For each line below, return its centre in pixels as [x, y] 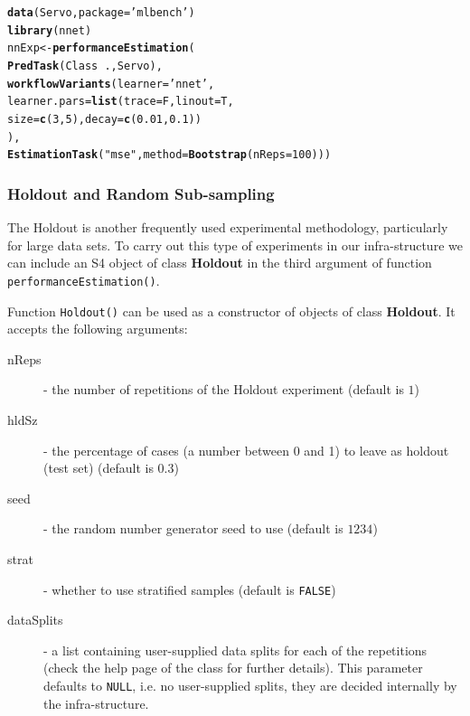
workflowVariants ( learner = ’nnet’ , [111, 84]
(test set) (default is [99, 468]
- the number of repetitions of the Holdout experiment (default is [224, 389]
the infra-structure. [96, 703]
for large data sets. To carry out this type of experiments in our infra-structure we [235, 245]
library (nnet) [50, 30]
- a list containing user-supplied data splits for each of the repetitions [235, 650]
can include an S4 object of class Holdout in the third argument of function [220, 263]
